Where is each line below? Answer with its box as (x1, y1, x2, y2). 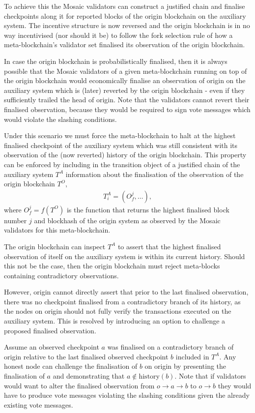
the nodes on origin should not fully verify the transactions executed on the (4, 306, 231, 316)
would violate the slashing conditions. (4, 114, 117, 124)
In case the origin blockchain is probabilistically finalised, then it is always (4, 56, 227, 66)
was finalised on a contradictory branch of (107, 342, 234, 352)
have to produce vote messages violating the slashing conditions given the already (4, 390, 250, 400)
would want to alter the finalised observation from (4, 380, 155, 390)
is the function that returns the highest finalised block (66, 204, 229, 214)
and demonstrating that (53, 371, 125, 381)
